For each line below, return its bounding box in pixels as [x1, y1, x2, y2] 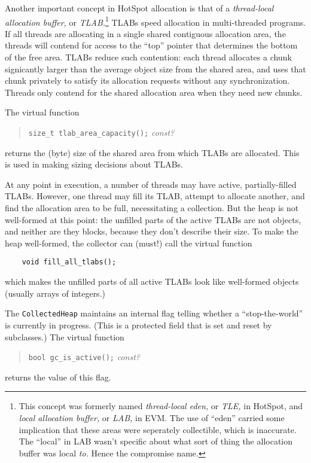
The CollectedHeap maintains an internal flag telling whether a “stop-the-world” [5, 307, 303, 319]
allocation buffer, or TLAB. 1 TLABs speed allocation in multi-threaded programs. [5, 14, 306, 28]
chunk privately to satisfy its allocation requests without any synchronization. [5, 74, 290, 87]
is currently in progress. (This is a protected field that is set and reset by [5, 318, 272, 331]
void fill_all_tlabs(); [22, 258, 117, 267]
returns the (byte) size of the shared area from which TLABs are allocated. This [5, 146, 300, 159]
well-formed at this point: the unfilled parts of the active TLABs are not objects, [5, 213, 301, 226]
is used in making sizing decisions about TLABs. [5, 158, 183, 170]
